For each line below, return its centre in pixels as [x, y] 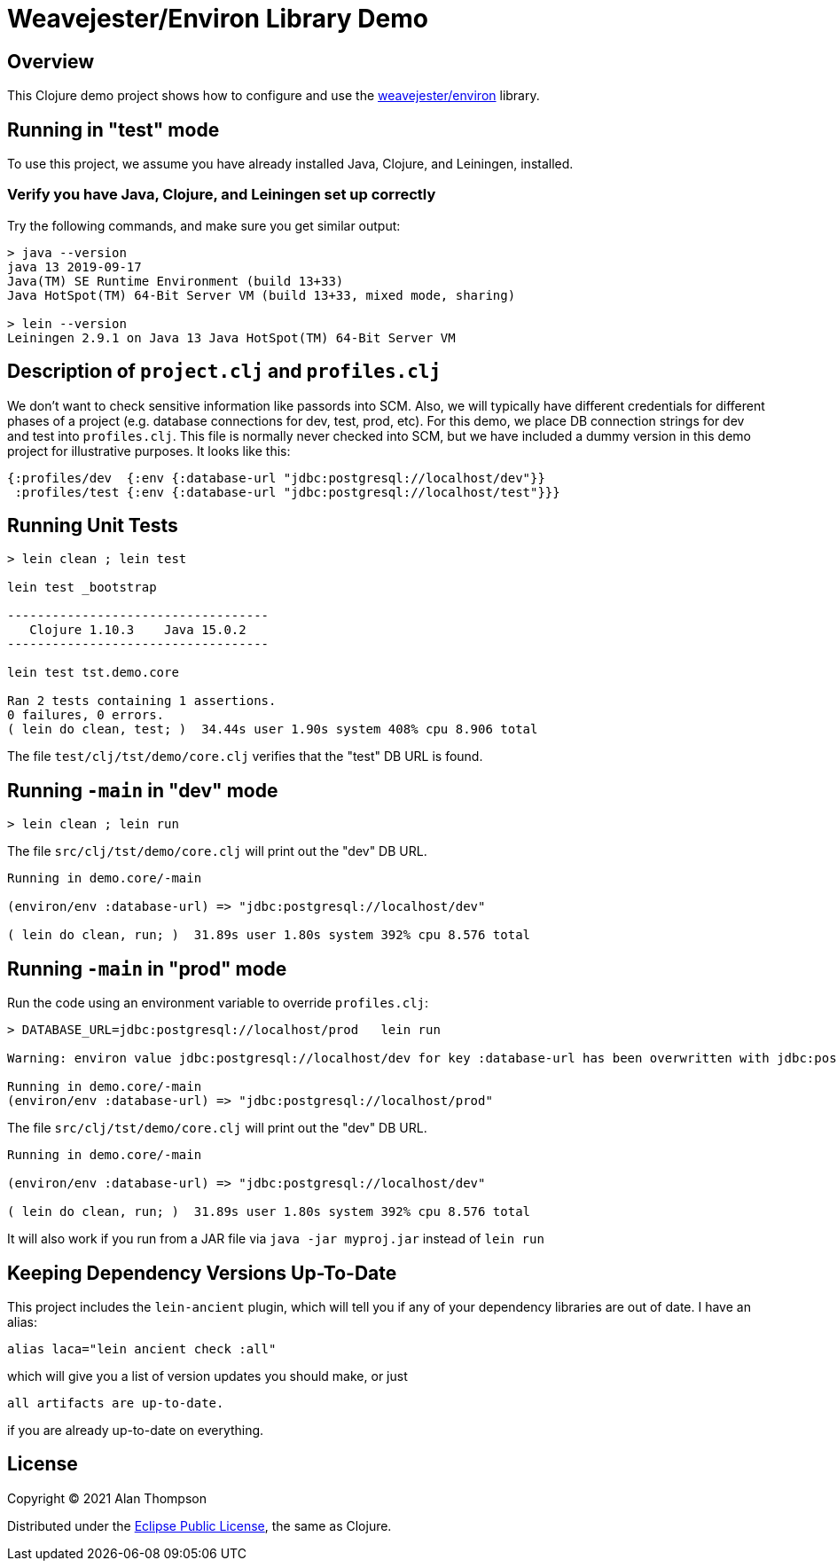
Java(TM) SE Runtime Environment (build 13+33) [176, 281]
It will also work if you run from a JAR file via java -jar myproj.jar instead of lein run [276, 1239]
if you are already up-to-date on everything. [136, 1430]
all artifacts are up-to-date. [116, 1403]
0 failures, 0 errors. [86, 715]
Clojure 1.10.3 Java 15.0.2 [138, 630]
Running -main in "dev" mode [143, 790]
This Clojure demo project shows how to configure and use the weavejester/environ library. [274, 96]
